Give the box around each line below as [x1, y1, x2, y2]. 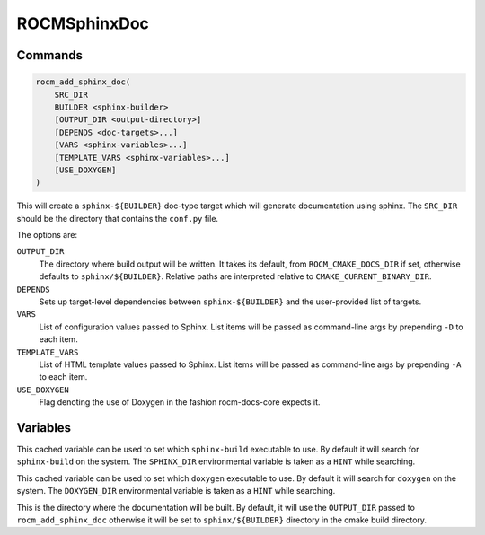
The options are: [16, 230, 78, 241]
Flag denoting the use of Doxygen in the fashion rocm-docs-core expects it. [39, 397, 321, 408]
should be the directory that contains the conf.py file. [16, 213, 219, 224]
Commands [16, 48, 84, 63]
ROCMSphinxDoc [16, 13, 150, 33]
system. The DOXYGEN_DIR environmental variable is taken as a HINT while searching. [16, 486, 336, 496]
